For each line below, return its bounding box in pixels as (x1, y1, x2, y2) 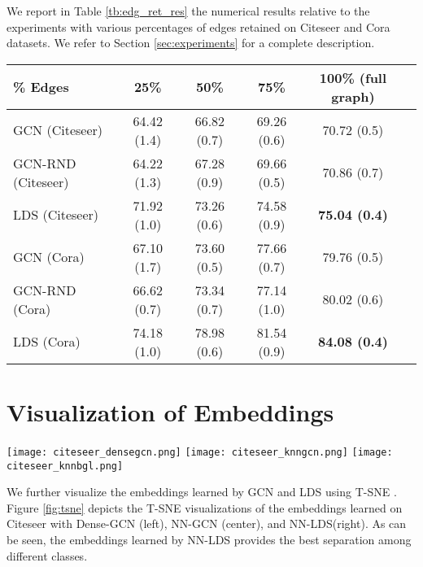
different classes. (7, 547, 88, 564)
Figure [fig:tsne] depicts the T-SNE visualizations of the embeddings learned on (7, 499, 403, 516)
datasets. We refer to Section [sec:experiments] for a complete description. (7, 34, 375, 51)
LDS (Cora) (13, 332, 81, 351)
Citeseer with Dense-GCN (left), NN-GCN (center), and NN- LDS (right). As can (7, 515, 407, 532)
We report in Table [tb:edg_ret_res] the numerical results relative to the (7, 2, 370, 19)
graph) (331, 86, 375, 106)
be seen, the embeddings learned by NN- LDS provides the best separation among (7, 531, 412, 547)
